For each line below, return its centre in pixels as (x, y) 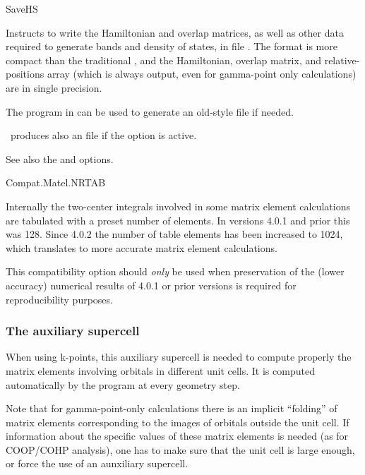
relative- (342, 60)
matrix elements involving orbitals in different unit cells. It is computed (160, 370)
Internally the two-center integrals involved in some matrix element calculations (178, 206)
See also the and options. (60, 158)
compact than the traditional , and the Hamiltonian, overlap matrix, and (164, 60)
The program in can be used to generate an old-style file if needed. (150, 111)
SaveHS (22, 8)
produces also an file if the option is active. (103, 135)
